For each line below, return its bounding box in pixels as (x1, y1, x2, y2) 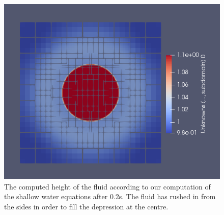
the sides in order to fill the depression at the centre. (4, 201, 169, 211)
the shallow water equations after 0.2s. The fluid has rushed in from (4, 191, 216, 202)
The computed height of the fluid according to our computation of (4, 181, 211, 192)
